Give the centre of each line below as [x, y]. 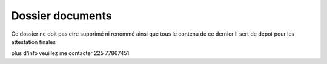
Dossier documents [61, 16]
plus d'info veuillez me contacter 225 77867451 [70, 53]
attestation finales [34, 42]
